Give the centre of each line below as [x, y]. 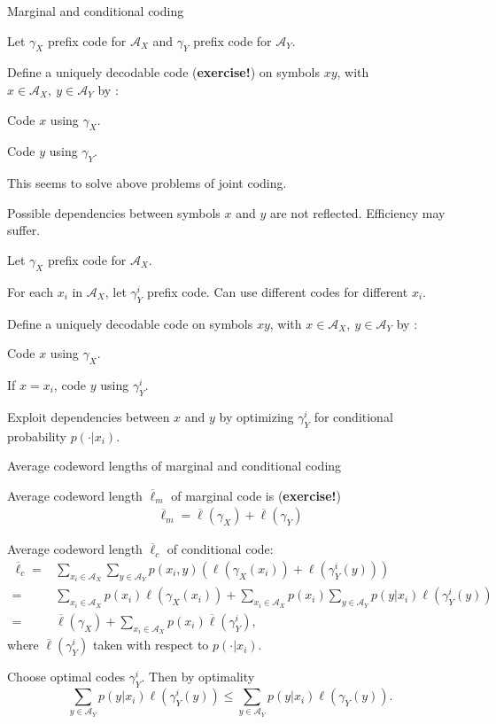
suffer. [24, 230]
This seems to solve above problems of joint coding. [147, 183]
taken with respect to [151, 645]
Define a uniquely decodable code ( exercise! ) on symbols [163, 72]
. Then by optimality [198, 677]
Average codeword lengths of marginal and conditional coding [174, 466]
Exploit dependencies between [89, 416]
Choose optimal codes [66, 677]
